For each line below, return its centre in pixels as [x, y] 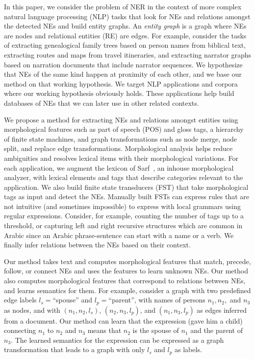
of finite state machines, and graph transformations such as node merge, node [121, 138]
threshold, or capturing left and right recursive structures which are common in [123, 225]
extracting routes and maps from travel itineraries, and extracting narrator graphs [127, 54]
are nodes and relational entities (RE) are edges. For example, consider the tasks [125, 35]
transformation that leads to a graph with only [75, 349]
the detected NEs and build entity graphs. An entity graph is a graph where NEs [125, 26]
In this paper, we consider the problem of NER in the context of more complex [123, 6]
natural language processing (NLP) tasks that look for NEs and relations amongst [127, 16]
